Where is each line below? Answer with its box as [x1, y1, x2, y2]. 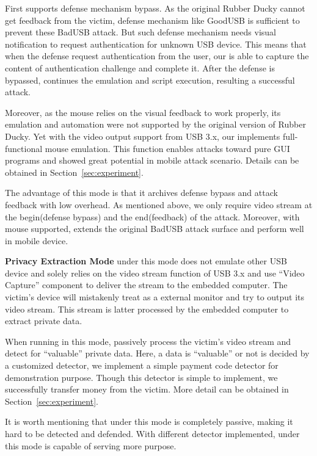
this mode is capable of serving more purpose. [5, 439, 177, 452]
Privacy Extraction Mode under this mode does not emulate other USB [5, 255, 287, 267]
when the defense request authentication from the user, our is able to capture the [5, 49, 309, 62]
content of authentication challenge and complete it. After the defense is [5, 61, 275, 74]
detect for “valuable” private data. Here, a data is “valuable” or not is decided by [5, 347, 310, 360]
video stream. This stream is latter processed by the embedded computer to [5, 302, 289, 315]
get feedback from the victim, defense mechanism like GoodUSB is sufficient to [5, 13, 300, 26]
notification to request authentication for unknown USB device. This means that [5, 37, 307, 50]
